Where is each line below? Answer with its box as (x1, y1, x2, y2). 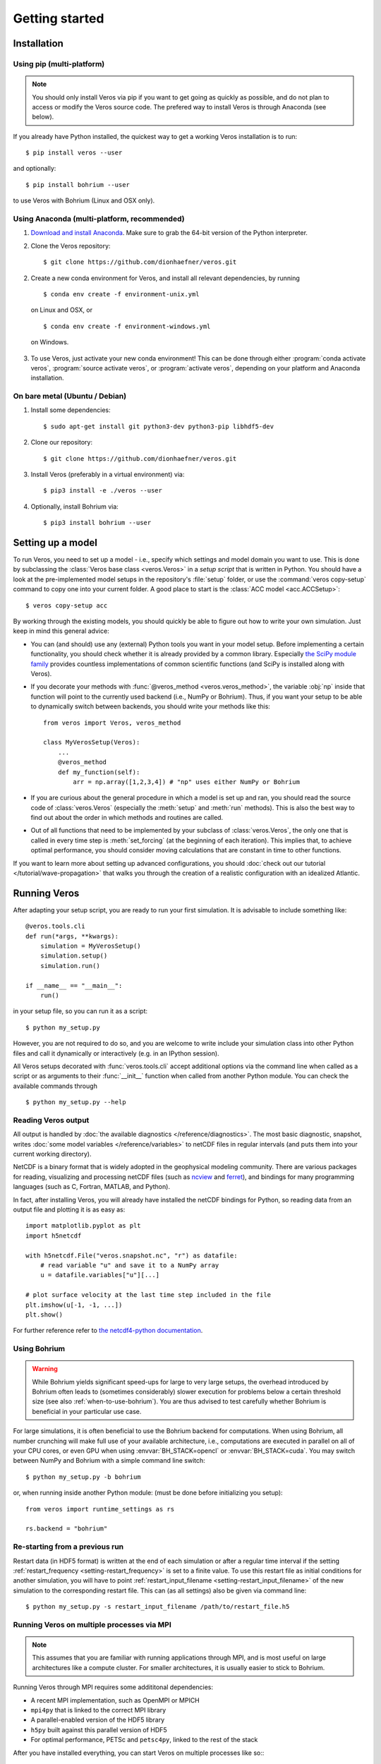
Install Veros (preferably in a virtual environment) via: (30, 470, 185, 478)
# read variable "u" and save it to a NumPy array (40, 1262, 219, 1269)
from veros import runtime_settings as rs (25, 1505, 175, 1513)
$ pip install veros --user (25, 149, 123, 157)
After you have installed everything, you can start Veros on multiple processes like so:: (13, 1748, 265, 1757)
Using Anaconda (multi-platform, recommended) (13, 214, 185, 224)
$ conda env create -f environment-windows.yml (43, 322, 211, 330)
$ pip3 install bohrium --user (43, 519, 152, 527)
